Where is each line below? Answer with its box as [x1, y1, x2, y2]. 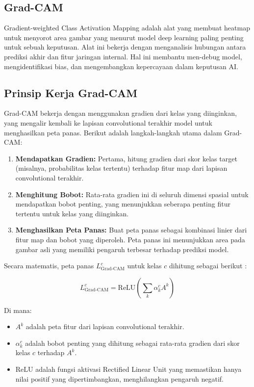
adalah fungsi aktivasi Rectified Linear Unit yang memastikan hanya [35, 364, 242, 374]
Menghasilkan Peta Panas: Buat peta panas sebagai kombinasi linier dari [15, 225, 247, 235]
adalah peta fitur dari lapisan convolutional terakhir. [25, 321, 184, 332]
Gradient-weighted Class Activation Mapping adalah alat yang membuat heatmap [4, 23, 250, 33]
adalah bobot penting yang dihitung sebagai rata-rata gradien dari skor [25, 337, 240, 348]
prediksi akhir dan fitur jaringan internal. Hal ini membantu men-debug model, [4, 51, 242, 61]
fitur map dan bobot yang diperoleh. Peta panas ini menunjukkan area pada [15, 234, 245, 244]
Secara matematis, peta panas [4, 260, 94, 271]
